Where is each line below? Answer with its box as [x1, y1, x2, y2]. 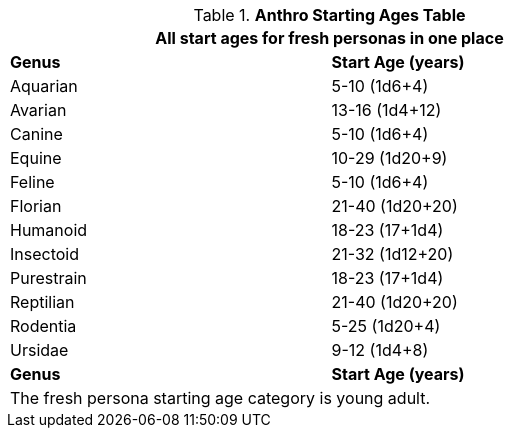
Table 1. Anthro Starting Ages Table [193, 5, 466, 25]
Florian [10, 196, 62, 216]
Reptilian [10, 292, 75, 312]
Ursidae [10, 340, 69, 360]
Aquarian [10, 76, 78, 96]
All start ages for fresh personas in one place [155, 28, 504, 48]
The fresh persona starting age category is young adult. [10, 388, 431, 408]
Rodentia [10, 316, 77, 336]
